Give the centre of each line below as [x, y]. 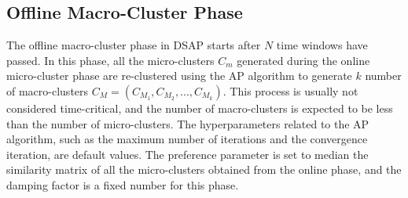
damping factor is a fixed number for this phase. [123, 184]
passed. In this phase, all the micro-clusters [110, 60]
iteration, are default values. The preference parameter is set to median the [187, 154]
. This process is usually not [290, 90]
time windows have [322, 45]
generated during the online [303, 60]
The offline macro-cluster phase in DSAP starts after [134, 45]
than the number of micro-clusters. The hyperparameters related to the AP [188, 123]
